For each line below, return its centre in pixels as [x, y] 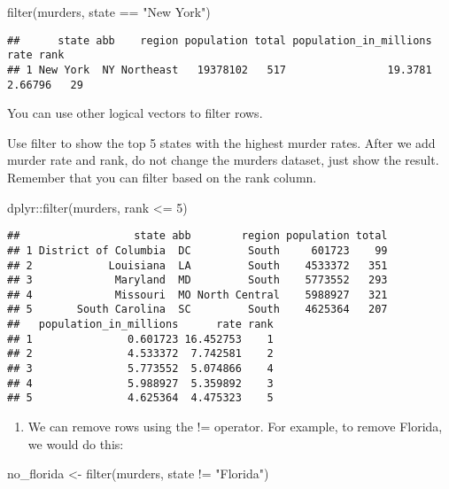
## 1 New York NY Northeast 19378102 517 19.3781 [220, 70]
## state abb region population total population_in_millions [220, 40]
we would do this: [76, 443]
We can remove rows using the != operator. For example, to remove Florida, [235, 427]
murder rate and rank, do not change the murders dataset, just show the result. [223, 160]
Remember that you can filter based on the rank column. [162, 177]
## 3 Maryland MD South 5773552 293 [197, 280]
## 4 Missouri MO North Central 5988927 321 [197, 295]
